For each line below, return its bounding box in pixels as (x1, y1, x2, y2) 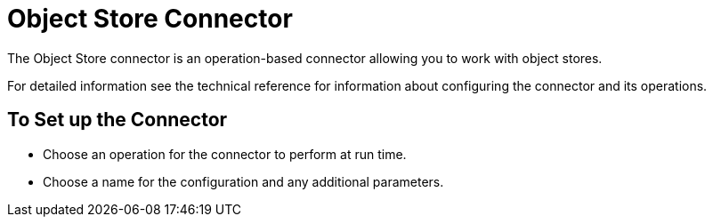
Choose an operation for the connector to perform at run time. (43, 146, 407, 162)
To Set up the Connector (7, 108, 228, 132)
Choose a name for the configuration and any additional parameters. (43, 173, 444, 189)
